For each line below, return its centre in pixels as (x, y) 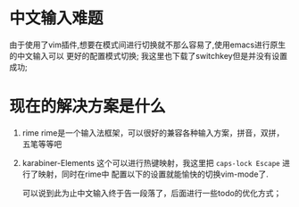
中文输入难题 (57, 18)
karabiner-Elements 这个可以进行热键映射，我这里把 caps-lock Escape (151, 162)
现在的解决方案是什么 (88, 107)
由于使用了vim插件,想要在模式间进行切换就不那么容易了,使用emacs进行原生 (148, 45)
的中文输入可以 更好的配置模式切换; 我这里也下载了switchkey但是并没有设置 (149, 55)
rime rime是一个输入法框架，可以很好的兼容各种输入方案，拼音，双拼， (153, 132)
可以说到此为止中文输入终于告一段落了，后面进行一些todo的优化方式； (152, 193)
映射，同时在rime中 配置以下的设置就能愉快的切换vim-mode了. (154, 174)
